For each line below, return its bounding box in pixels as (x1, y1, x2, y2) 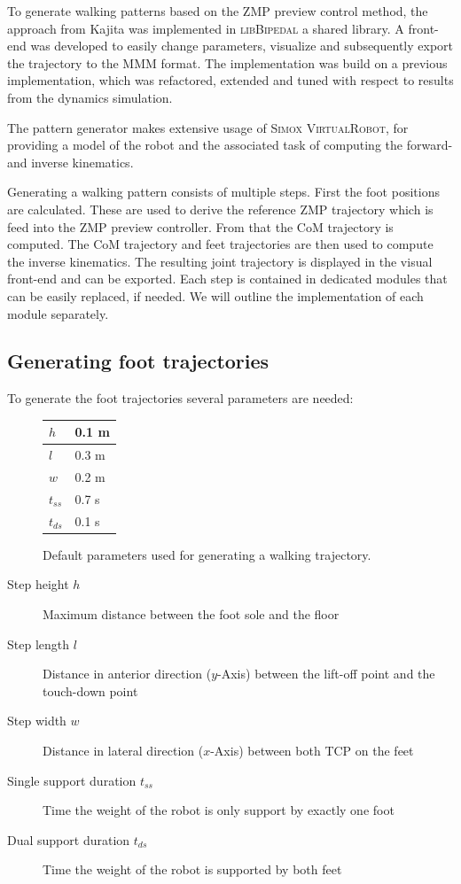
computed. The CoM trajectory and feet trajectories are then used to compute (7, 235, 434, 253)
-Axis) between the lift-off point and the (217, 664, 435, 683)
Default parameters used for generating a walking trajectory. (43, 545, 371, 563)
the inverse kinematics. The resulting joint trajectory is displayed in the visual (7, 252, 433, 270)
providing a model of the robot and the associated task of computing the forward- (7, 136, 453, 154)
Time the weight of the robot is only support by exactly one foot (43, 801, 395, 819)
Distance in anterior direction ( (43, 664, 212, 683)
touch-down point (43, 681, 138, 700)
